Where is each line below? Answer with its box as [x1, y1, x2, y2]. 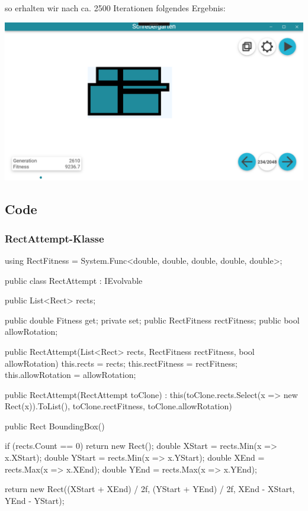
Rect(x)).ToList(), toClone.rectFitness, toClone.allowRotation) [5, 400, 232, 412]
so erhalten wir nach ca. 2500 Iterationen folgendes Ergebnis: [5, 2, 226, 14]
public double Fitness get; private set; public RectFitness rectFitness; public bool [5, 313, 300, 326]
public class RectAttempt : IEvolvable [5, 274, 143, 286]
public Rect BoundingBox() [5, 419, 105, 432]
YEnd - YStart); [5, 494, 65, 506]
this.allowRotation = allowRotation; [5, 368, 136, 381]
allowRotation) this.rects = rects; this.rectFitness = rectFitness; [5, 357, 238, 369]
